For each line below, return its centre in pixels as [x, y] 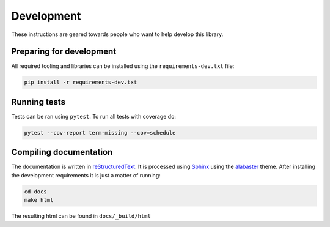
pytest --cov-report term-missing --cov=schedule [100, 132]
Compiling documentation [62, 152]
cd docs [35, 192]
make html [39, 200]
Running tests [38, 102]
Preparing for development [64, 52]
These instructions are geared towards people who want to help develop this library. [117, 34]
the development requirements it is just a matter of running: [86, 175]
